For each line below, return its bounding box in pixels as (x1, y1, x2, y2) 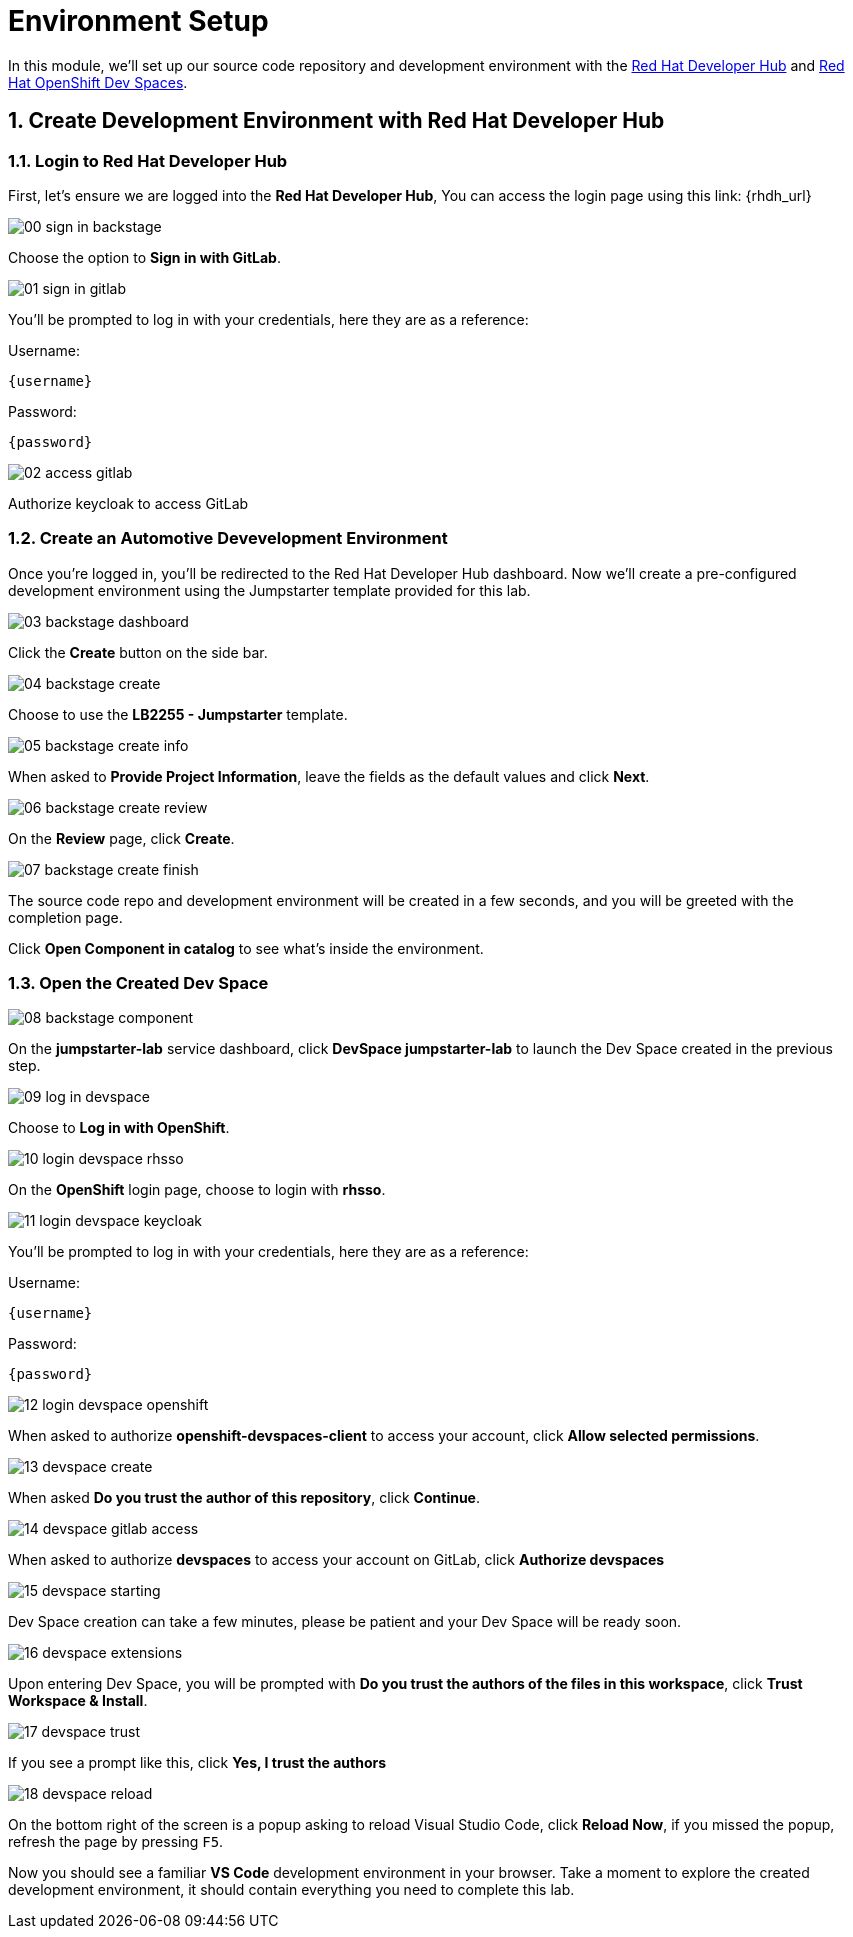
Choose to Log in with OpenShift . (8, 1119, 230, 1137)
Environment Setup (8, 4, 269, 38)
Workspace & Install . (8, 1692, 148, 1710)
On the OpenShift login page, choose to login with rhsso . (8, 1181, 386, 1199)
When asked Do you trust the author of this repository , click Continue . (8, 1489, 480, 1507)
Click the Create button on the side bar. (8, 643, 268, 661)
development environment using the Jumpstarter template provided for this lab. (8, 581, 531, 599)
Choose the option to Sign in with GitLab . (8, 248, 281, 266)
